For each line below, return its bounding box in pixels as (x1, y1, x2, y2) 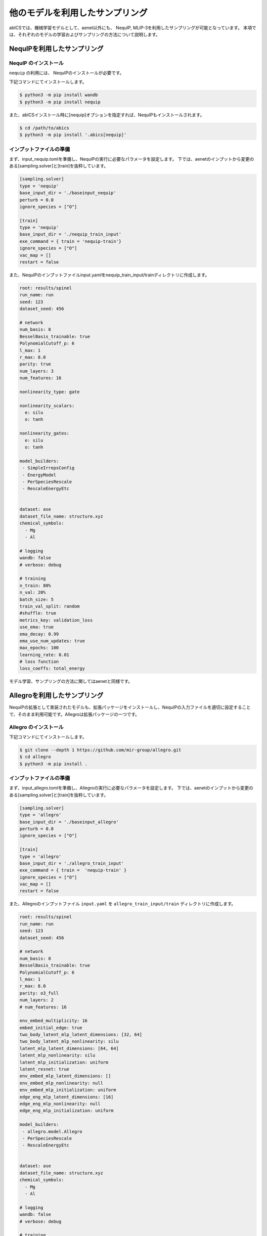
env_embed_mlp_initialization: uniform (19, 1087, 116, 1093)
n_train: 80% (19, 582, 51, 588)
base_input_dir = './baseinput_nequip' (19, 190, 116, 196)
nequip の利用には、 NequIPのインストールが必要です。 (9, 70, 125, 76)
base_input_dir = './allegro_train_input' (19, 860, 124, 866)
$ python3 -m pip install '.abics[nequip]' (19, 132, 127, 138)
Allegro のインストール (9, 723, 64, 730)
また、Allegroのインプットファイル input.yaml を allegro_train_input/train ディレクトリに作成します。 (9, 901, 236, 907)
